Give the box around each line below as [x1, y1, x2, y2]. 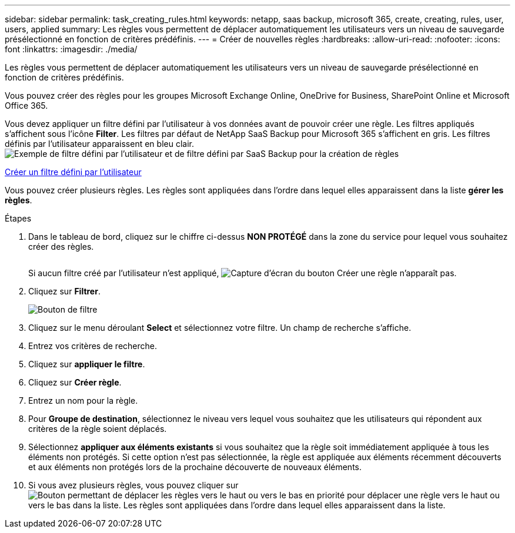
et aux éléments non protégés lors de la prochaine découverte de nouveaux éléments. [28, 462, 362, 472]
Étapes [5, 213, 32, 223]
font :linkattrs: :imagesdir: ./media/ [5, 44, 138, 54]
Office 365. [5, 100, 48, 110]
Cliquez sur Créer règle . [28, 377, 122, 387]
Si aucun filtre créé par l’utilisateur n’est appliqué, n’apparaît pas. [28, 268, 457, 278]
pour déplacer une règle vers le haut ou [347, 490, 500, 500]
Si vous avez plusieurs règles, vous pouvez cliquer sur [28, 480, 239, 490]
